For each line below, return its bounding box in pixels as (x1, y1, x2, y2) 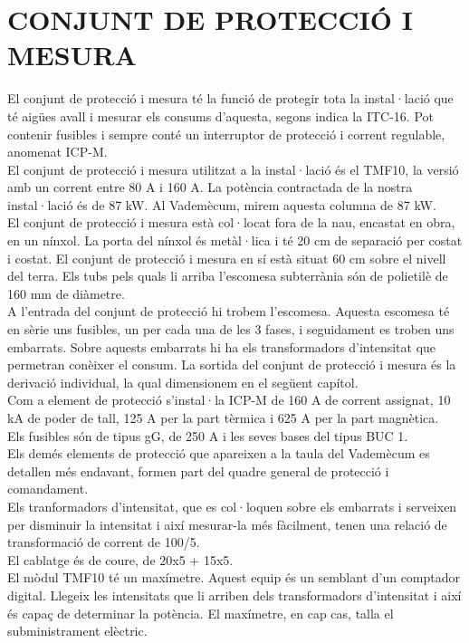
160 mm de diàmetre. (7, 283, 125, 302)
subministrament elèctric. (7, 621, 148, 640)
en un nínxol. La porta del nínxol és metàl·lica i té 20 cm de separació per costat (7, 231, 463, 250)
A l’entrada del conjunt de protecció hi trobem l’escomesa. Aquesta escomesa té (7, 302, 450, 321)
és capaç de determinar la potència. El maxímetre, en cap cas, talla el (7, 603, 394, 622)
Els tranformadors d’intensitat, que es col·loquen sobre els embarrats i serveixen (7, 496, 457, 515)
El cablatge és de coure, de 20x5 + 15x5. (7, 550, 234, 569)
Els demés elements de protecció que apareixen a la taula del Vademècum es (7, 444, 430, 463)
